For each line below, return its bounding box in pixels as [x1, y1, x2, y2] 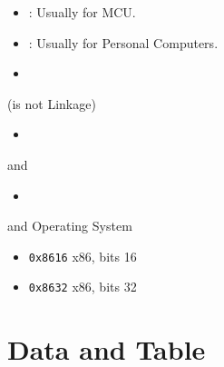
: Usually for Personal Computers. [28, 33, 219, 52]
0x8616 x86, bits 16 [28, 246, 137, 265]
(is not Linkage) [7, 94, 96, 113]
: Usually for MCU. [28, 3, 136, 21]
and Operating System [7, 216, 132, 235]
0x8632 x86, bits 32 [28, 277, 137, 296]
